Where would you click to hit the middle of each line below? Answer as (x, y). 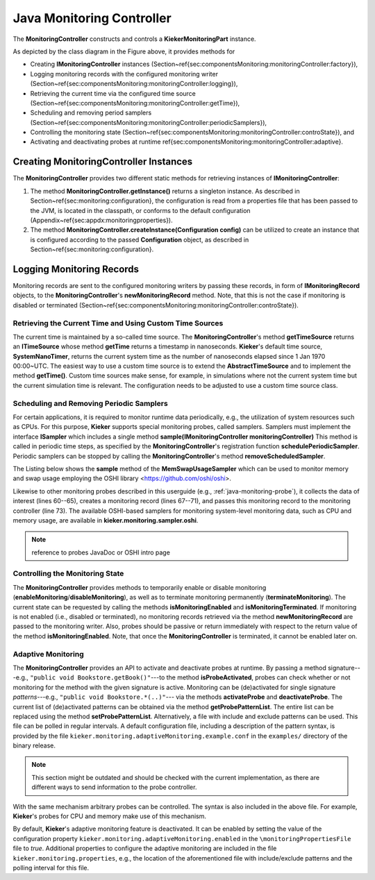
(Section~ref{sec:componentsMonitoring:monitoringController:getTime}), (135, 103)
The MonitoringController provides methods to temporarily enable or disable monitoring (140, 587)
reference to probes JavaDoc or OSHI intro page (101, 552)
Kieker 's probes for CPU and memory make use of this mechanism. (110, 816)
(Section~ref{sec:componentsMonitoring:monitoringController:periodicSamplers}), (149, 122)
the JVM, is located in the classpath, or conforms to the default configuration (140, 210)
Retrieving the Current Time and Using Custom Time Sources (118, 323)
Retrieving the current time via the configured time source (113, 93)
